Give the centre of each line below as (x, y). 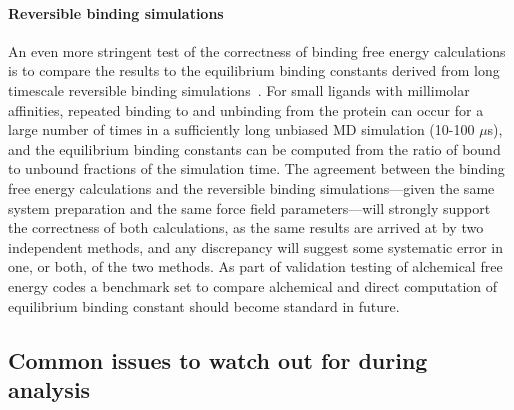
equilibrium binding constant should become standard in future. (204, 305)
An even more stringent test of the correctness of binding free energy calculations (257, 50)
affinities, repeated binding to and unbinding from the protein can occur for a (246, 109)
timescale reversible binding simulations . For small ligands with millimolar (239, 89)
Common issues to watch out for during (218, 359)
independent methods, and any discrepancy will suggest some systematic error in (255, 246)
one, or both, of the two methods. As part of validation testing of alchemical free (255, 266)
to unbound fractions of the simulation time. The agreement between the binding (256, 168)
